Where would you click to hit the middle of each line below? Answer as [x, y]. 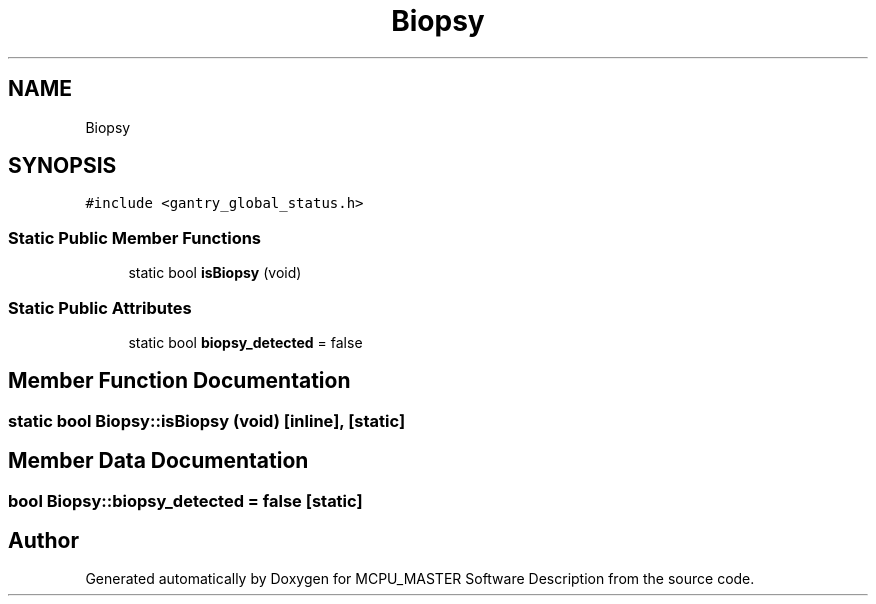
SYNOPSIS [62, 166]
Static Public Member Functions [135, 237]
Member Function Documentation [179, 381]
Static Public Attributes [100, 307]
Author [43, 541]
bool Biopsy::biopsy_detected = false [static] [185, 500]
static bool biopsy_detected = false [245, 342]
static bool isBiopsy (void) [215, 273]
